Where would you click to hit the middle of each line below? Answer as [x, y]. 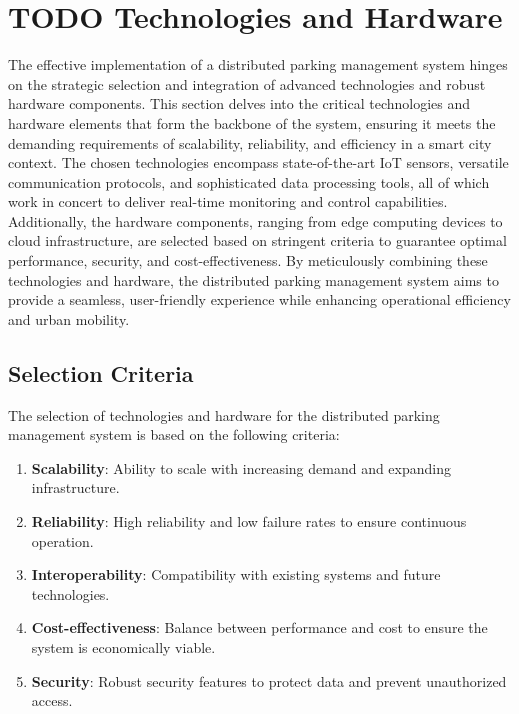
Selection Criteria [101, 372]
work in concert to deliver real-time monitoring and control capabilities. [228, 201]
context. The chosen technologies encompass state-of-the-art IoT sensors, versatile [258, 162]
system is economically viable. [123, 646]
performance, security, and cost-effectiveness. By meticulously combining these [248, 260]
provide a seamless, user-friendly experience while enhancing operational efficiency [259, 299]
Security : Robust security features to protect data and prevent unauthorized [269, 680]
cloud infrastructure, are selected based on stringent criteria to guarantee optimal [257, 240]
